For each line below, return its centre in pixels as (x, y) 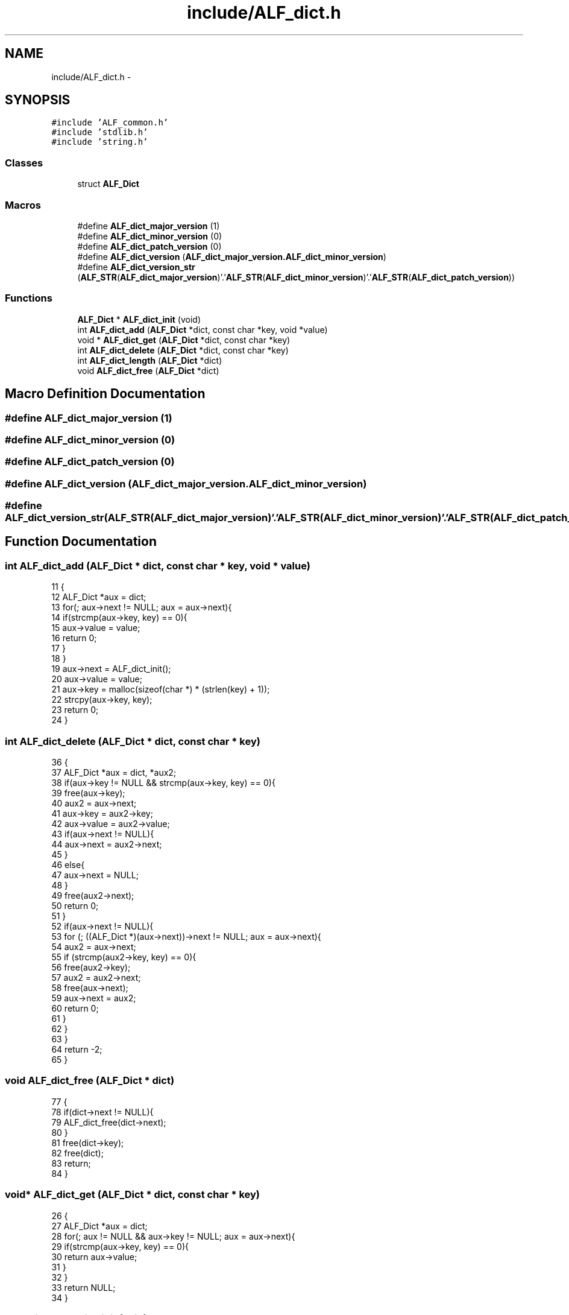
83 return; (71, 1163)
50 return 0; (75, 906)
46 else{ (68, 865)
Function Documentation (81, 542)
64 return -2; (77, 1049)
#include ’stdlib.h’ (100, 132)
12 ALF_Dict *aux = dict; (99, 597)
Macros (23, 205)
